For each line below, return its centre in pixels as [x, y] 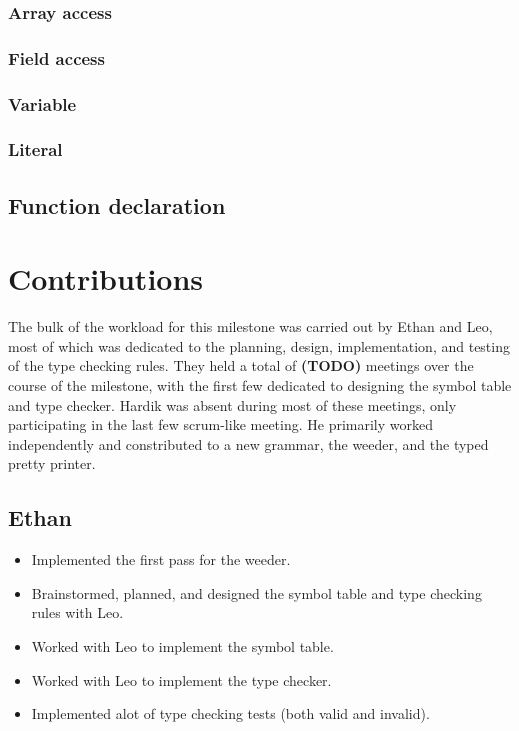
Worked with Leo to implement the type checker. [181, 679]
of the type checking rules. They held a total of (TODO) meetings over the [241, 365]
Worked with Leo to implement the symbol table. [182, 646]
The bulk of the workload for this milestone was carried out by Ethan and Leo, [250, 326]
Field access [56, 57]
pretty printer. [52, 463]
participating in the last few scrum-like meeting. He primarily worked [221, 424]
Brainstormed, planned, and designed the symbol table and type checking [256, 592]
